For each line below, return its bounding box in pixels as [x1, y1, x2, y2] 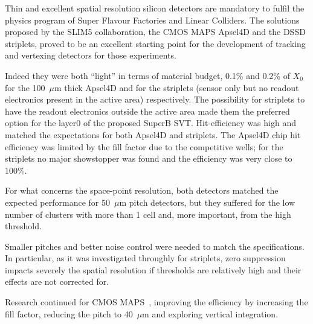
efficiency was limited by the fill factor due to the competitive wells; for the [5, 140, 283, 153]
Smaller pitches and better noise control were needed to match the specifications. [5, 240, 305, 252]
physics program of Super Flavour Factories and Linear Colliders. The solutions [5, 13, 300, 26]
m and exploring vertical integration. [142, 307, 279, 320]
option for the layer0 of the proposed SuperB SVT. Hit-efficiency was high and [5, 116, 296, 129]
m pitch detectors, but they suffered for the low [119, 195, 295, 208]
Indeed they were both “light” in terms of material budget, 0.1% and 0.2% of [5, 69, 290, 81]
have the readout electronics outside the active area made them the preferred [5, 104, 290, 117]
